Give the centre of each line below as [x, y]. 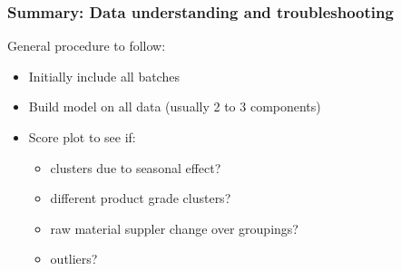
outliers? [74, 259]
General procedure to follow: [87, 46]
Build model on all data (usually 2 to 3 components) [175, 106]
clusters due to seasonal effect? [136, 167]
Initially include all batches [104, 76]
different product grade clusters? [141, 198]
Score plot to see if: [82, 137]
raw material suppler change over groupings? [174, 228]
